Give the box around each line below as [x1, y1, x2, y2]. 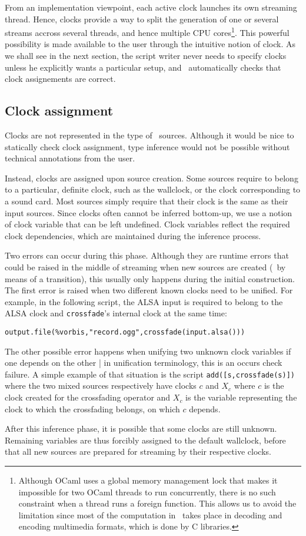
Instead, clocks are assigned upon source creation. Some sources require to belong [5, 171, 298, 184]
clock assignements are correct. [5, 72, 116, 85]
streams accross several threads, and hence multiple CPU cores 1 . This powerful [5, 25, 290, 38]
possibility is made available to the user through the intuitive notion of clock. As [5, 38, 295, 50]
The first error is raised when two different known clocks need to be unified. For [5, 284, 293, 296]
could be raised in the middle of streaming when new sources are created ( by [5, 260, 286, 273]
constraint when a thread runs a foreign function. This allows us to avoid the [18, 497, 297, 509]
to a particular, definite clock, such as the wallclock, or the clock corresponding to [5, 183, 301, 196]
